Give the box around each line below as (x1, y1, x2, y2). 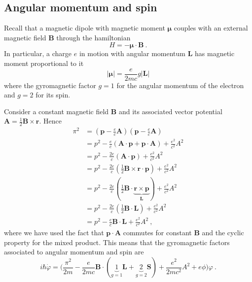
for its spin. (36, 90, 71, 100)
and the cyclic (202, 227, 244, 238)
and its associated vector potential (118, 106, 222, 116)
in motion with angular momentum (79, 48, 185, 59)
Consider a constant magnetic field (4, 106, 109, 116)
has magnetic (195, 48, 235, 59)
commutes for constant (123, 227, 192, 238)
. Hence (39, 116, 62, 126)
